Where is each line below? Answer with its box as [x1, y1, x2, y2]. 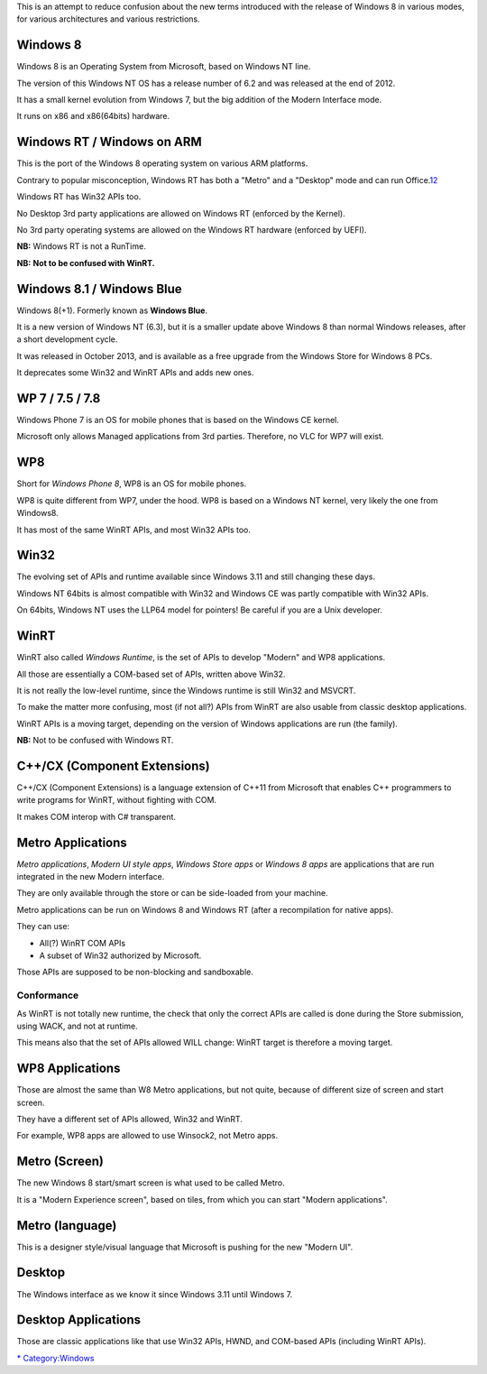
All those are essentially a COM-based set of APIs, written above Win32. [16, 669, 286, 679]
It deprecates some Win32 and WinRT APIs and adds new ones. [16, 367, 254, 378]
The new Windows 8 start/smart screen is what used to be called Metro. [16, 1177, 285, 1188]
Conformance [16, 989, 79, 1001]
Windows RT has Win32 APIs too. [16, 191, 142, 202]
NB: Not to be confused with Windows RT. [16, 735, 174, 746]
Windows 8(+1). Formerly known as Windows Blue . [16, 305, 207, 316]
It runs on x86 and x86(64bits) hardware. [16, 111, 170, 122]
